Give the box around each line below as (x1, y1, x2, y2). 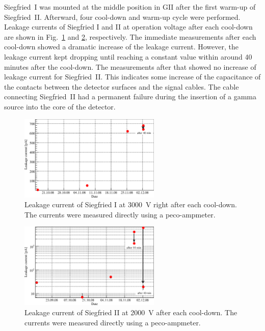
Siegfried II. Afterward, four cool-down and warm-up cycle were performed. (4, 11, 241, 22)
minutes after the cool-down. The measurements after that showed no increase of (4, 61, 256, 72)
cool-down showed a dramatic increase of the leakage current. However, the (4, 41, 238, 52)
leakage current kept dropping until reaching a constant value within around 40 (4, 51, 252, 62)
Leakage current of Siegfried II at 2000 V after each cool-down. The (24, 307, 237, 317)
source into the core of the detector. (4, 101, 116, 112)
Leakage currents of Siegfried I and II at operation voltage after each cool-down (4, 21, 253, 32)
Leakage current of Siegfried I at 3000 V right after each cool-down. (24, 199, 237, 210)
